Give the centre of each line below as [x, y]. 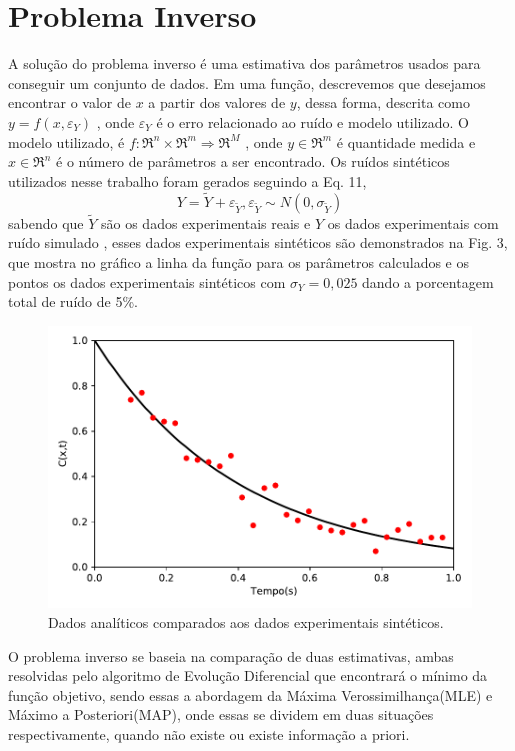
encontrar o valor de [70, 102]
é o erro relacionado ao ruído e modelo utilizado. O [312, 121]
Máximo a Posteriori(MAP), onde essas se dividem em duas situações [221, 714]
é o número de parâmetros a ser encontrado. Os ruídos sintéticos [253, 161]
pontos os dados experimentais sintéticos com [147, 281]
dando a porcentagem [428, 281]
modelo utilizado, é [66, 141]
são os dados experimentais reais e [206, 222]
